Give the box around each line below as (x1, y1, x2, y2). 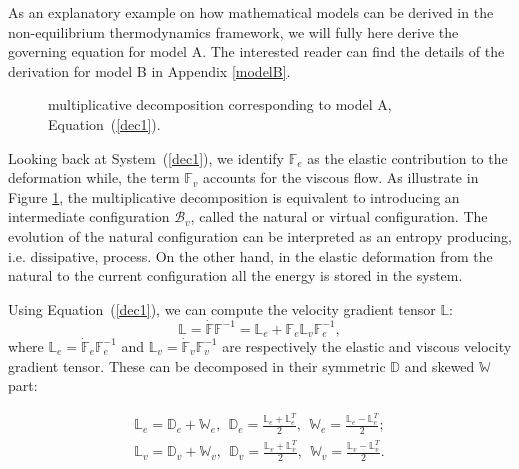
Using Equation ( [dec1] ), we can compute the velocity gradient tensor (8, 298, 436, 319)
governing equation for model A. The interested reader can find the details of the (8, 41, 505, 62)
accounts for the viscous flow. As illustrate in (203, 167, 479, 188)
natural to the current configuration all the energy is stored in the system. (8, 265, 463, 286)
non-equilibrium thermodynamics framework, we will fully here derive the (8, 21, 459, 42)
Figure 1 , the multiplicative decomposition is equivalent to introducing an (8, 186, 460, 207)
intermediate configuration (8, 206, 170, 227)
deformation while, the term (8, 167, 180, 188)
